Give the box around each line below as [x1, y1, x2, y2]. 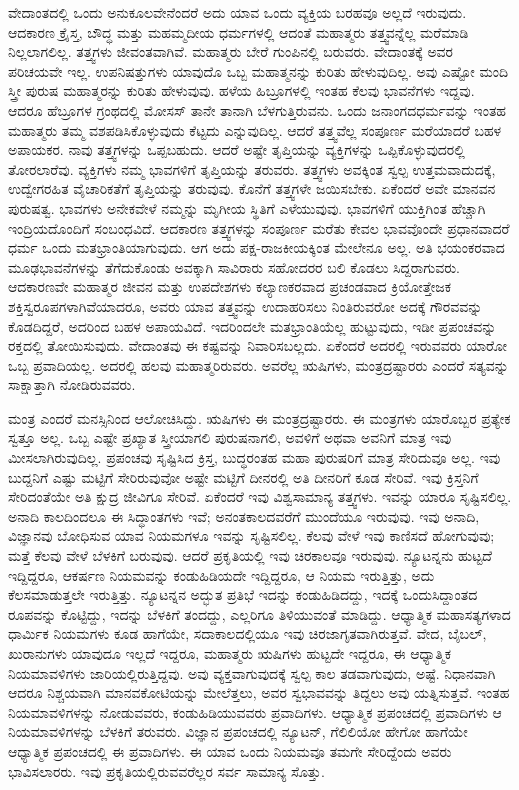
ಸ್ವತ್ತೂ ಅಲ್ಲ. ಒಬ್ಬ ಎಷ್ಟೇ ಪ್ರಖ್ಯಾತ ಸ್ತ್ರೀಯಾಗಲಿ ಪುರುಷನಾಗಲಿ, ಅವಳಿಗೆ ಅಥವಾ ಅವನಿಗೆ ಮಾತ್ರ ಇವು [8, 427, 452, 448]
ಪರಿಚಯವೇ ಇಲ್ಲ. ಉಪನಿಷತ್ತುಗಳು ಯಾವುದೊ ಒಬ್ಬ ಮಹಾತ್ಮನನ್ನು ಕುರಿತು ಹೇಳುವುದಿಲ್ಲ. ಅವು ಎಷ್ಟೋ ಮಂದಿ [8, 60, 509, 81]
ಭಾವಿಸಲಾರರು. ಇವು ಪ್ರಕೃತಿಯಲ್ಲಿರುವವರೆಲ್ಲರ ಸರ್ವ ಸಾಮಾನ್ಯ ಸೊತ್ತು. [8, 760, 325, 781]
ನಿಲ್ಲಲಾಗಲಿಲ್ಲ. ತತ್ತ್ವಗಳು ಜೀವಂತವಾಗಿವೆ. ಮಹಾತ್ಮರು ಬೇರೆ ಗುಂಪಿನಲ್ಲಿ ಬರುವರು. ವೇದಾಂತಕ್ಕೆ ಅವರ [8, 41, 454, 62]
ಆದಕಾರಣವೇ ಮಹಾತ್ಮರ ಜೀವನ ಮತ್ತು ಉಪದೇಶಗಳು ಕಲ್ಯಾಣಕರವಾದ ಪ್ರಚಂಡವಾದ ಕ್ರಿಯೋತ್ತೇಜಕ [8, 276, 452, 297]
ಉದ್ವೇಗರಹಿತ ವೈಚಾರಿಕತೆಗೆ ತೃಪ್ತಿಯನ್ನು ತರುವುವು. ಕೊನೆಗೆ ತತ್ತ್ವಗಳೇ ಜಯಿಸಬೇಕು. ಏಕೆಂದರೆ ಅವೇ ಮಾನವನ [8, 178, 496, 199]
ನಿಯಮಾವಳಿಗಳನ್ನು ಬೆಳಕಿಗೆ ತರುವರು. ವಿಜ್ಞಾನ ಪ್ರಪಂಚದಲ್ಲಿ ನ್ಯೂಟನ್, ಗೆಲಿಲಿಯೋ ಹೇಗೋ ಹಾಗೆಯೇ [8, 721, 468, 742]
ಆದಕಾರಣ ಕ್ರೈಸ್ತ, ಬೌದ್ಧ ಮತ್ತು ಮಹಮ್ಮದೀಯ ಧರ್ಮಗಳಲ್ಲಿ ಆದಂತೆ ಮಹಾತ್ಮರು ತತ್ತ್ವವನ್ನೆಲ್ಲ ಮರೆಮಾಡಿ [8, 21, 469, 42]
